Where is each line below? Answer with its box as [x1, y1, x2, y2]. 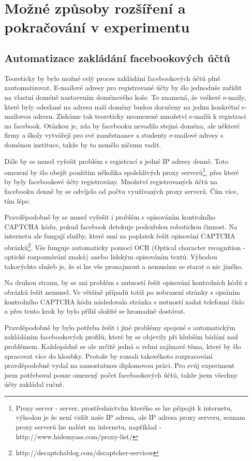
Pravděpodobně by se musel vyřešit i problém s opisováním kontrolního [4, 212, 216, 222]
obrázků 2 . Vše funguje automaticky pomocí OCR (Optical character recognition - [4, 240, 246, 252]
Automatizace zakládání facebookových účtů [4, 50, 230, 65]
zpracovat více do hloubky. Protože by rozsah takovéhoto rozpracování [4, 350, 213, 361]
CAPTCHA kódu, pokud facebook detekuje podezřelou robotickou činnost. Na [4, 221, 237, 231]
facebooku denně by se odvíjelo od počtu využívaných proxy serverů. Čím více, [4, 186, 238, 196]
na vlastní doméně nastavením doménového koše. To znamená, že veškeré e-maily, [4, 92, 246, 102]
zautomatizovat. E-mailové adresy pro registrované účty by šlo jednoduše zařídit [4, 82, 242, 93]
